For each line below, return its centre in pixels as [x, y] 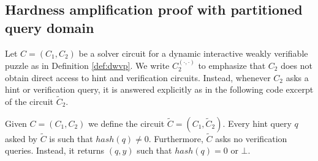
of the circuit [29, 101]
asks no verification [251, 138]
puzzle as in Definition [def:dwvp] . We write [87, 65]
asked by [21, 138]
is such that [71, 138]
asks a [297, 77]
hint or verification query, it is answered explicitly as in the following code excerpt [159, 89]
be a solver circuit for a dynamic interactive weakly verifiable [193, 53]
